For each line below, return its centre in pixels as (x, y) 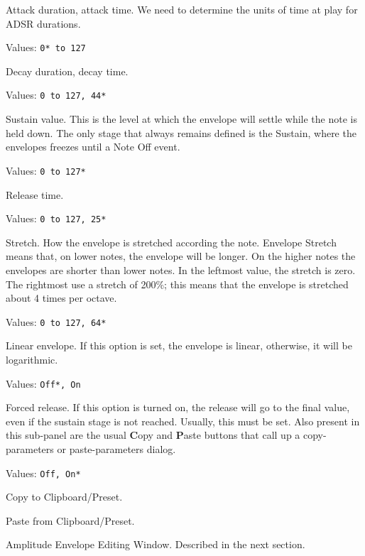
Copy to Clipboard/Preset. (64, 497)
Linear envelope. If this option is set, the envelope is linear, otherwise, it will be (179, 345)
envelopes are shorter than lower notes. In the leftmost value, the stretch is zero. (181, 269)
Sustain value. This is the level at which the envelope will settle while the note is (181, 119)
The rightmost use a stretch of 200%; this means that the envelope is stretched (177, 284)
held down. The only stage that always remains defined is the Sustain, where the (181, 132)
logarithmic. (32, 359)
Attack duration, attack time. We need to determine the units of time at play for (182, 9)
